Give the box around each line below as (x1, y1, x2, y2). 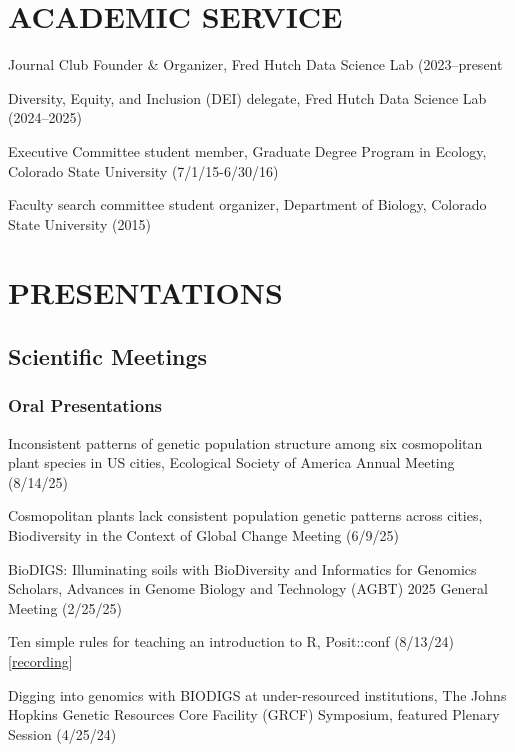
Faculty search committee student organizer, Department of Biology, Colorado (8, 194, 487, 215)
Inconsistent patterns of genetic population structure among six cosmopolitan (8, 432, 483, 453)
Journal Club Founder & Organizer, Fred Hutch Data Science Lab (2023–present (8, 54, 503, 75)
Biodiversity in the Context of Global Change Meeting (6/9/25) (8, 525, 399, 546)
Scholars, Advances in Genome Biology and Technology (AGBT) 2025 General (8, 578, 489, 599)
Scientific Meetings (8, 341, 208, 372)
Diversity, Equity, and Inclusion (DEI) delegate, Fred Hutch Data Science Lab (8, 87, 487, 108)
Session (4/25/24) (8, 723, 117, 744)
